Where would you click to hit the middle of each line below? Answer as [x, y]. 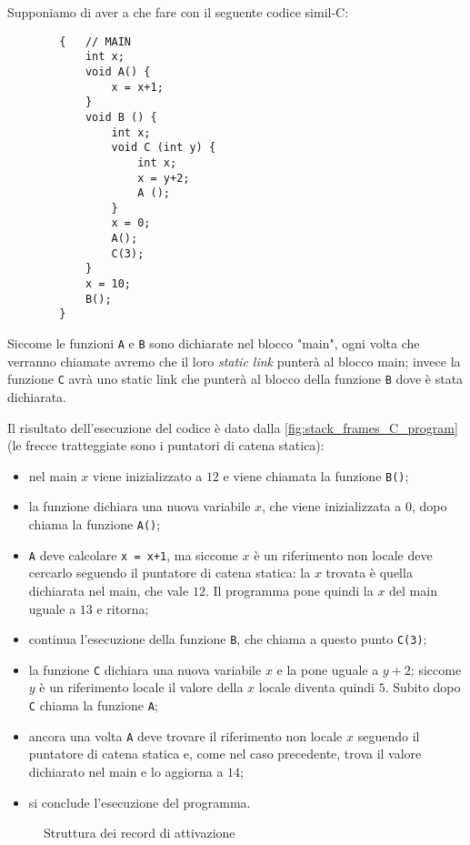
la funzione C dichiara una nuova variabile [145, 669]
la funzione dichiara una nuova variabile [140, 506]
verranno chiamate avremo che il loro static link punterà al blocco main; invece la [234, 361]
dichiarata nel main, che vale [109, 590]
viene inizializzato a [148, 475]
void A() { [118, 71]
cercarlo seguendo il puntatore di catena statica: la [170, 573]
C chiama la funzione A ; [93, 705]
